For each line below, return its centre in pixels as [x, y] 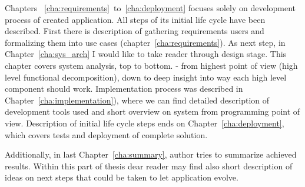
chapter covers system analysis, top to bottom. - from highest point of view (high [151, 65]
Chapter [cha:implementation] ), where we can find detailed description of [137, 100]
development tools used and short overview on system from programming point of [152, 111]
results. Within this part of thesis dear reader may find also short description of [149, 166]
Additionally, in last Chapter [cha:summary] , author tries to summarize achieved [151, 154]
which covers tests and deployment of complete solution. [106, 134]
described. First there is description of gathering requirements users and [135, 31]
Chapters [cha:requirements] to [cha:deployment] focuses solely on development [150, 8]
